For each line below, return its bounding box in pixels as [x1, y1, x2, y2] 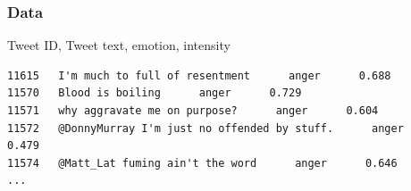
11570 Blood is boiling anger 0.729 [7, 87, 302, 100]
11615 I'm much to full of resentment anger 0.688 [7, 69, 391, 82]
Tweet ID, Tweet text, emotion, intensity [7, 36, 231, 54]
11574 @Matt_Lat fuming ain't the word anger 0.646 [7, 156, 398, 170]
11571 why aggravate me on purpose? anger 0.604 [7, 104, 379, 117]
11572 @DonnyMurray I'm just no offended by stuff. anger [7, 121, 404, 135]
